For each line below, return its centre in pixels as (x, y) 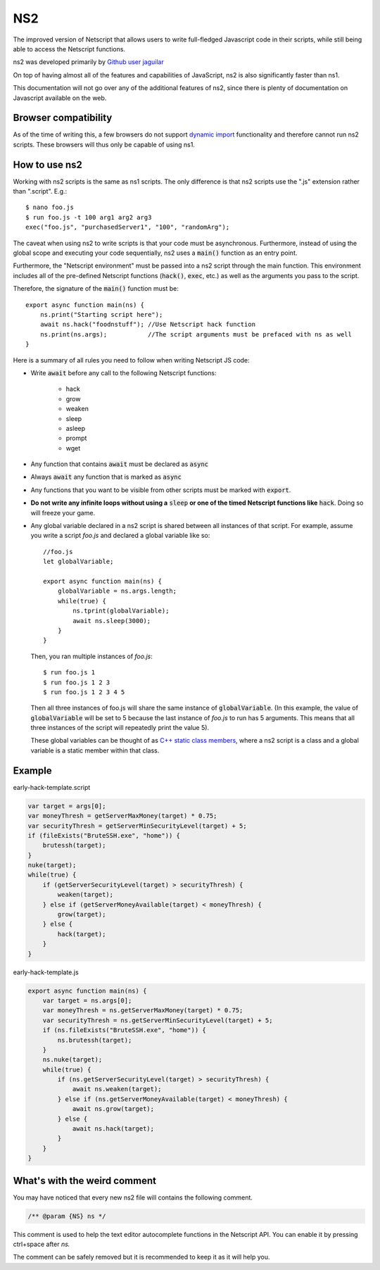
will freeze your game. (63, 513)
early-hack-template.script (52, 787)
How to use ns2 (47, 164)
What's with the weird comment (84, 1180)
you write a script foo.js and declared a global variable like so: (120, 536)
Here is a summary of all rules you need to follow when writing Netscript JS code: (131, 360)
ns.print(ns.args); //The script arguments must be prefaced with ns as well (196, 334)
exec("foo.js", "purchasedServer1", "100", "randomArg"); (128, 227)
